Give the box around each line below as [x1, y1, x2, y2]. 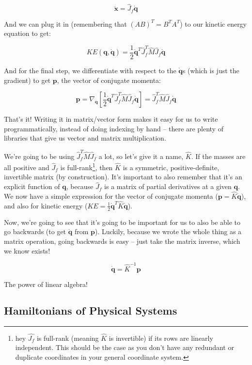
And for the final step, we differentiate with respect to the [4, 65, 176, 75]
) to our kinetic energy [180, 18, 247, 29]
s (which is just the [182, 65, 239, 75]
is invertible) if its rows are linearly [109, 333, 213, 343]
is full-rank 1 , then [60, 161, 113, 172]
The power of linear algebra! [4, 279, 88, 289]
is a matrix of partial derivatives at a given [104, 181, 232, 191]
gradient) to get [4, 75, 51, 85]
